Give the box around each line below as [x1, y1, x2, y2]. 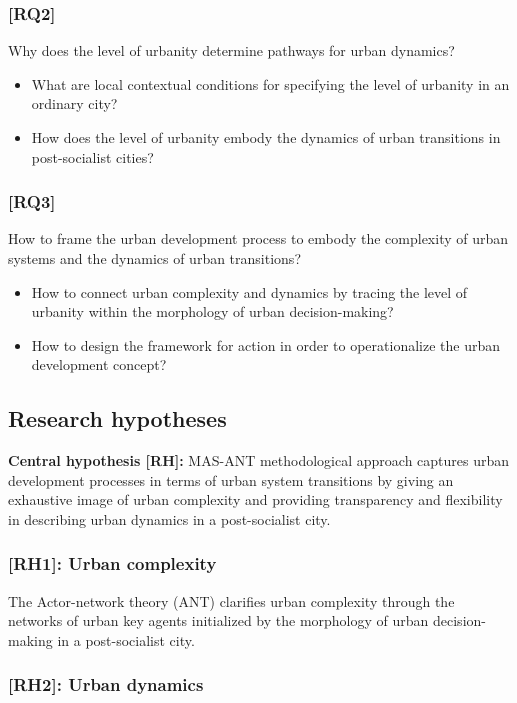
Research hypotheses [8, 403, 227, 434]
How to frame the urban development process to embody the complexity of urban [8, 228, 509, 249]
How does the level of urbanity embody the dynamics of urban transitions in [31, 127, 501, 147]
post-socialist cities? [31, 146, 154, 167]
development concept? [31, 354, 167, 375]
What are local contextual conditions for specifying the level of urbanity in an [31, 73, 510, 94]
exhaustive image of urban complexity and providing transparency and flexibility [8, 489, 503, 510]
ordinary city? [31, 93, 118, 114]
